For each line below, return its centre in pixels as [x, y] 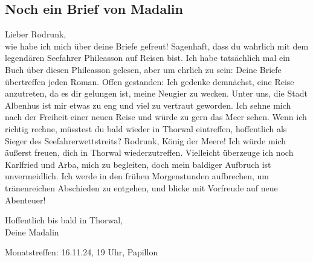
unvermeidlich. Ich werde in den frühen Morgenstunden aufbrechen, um [137, 176]
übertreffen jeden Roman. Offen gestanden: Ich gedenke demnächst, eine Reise [150, 81]
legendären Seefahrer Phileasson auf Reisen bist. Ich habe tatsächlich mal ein [147, 58]
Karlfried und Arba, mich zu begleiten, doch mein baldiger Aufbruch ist [138, 164]
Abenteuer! [25, 200]
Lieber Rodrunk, [36, 34]
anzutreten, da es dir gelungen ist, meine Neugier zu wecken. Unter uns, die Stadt [156, 93]
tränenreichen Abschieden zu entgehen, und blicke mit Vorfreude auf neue [141, 187]
